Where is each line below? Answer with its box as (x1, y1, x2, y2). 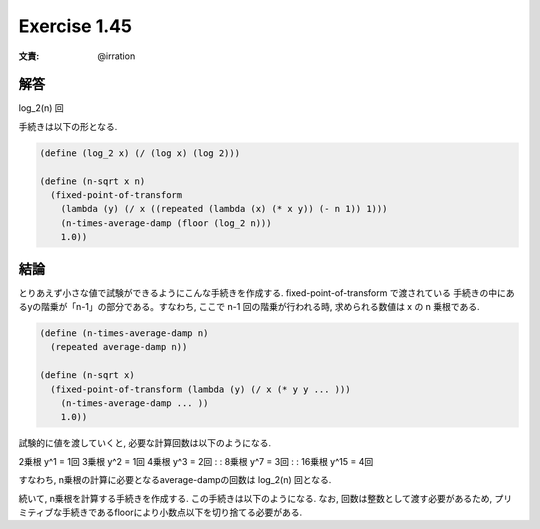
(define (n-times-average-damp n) (39, 328, 209, 339)
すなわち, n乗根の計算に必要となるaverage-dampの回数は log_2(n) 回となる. (18, 474, 332, 486)
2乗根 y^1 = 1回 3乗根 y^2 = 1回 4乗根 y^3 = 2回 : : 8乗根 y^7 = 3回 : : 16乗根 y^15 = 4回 (18, 455, 374, 467)
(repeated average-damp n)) (50, 341, 188, 353)
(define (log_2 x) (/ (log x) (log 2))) (39, 147, 240, 159)
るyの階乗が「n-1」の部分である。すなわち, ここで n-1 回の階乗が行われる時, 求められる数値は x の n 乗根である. (18, 301, 480, 313)
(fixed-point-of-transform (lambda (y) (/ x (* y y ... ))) (50, 383, 351, 395)
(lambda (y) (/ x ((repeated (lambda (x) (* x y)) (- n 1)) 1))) (60, 203, 388, 215)
